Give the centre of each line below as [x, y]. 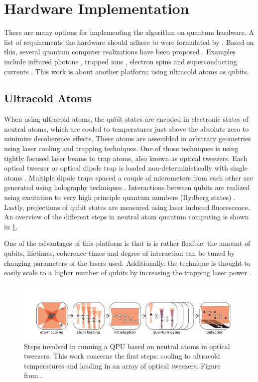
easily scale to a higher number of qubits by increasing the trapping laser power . [128, 273]
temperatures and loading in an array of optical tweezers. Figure [122, 365]
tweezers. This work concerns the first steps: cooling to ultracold [122, 356]
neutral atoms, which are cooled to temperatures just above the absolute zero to [127, 128]
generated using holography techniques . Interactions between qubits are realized [127, 187]
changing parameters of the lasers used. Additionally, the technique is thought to [127, 263]
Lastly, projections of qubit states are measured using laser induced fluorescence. [127, 207]
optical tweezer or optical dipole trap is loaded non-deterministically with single [126, 168]
